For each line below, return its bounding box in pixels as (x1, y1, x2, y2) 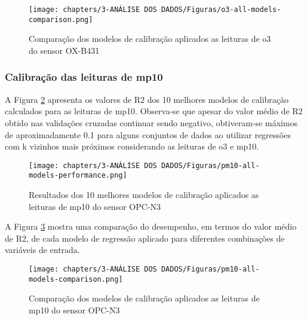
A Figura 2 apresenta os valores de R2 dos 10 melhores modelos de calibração (5, 93, 289, 105)
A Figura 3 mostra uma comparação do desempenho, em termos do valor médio (5, 220, 297, 233)
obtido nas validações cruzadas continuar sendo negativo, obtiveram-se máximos (5, 116, 298, 129)
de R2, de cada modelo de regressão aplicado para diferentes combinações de (5, 231, 285, 244)
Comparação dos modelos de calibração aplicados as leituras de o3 (29, 32, 271, 45)
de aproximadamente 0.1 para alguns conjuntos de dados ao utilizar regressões (5, 128, 291, 141)
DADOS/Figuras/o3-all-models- (161, 5, 281, 14)
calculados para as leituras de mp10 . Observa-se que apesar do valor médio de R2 (5, 105, 303, 117)
